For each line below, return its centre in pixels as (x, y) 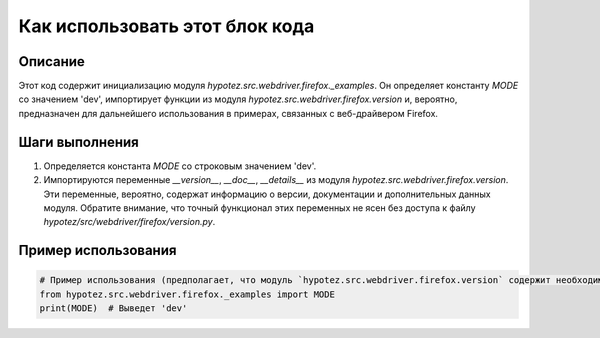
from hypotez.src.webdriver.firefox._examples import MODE (187, 294)
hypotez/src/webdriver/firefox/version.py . (129, 222)
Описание (51, 61)
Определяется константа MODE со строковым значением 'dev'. (180, 166)
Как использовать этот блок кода (166, 26)
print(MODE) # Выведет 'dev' (113, 308)
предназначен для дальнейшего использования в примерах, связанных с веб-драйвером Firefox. (228, 113)
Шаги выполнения (78, 141)
